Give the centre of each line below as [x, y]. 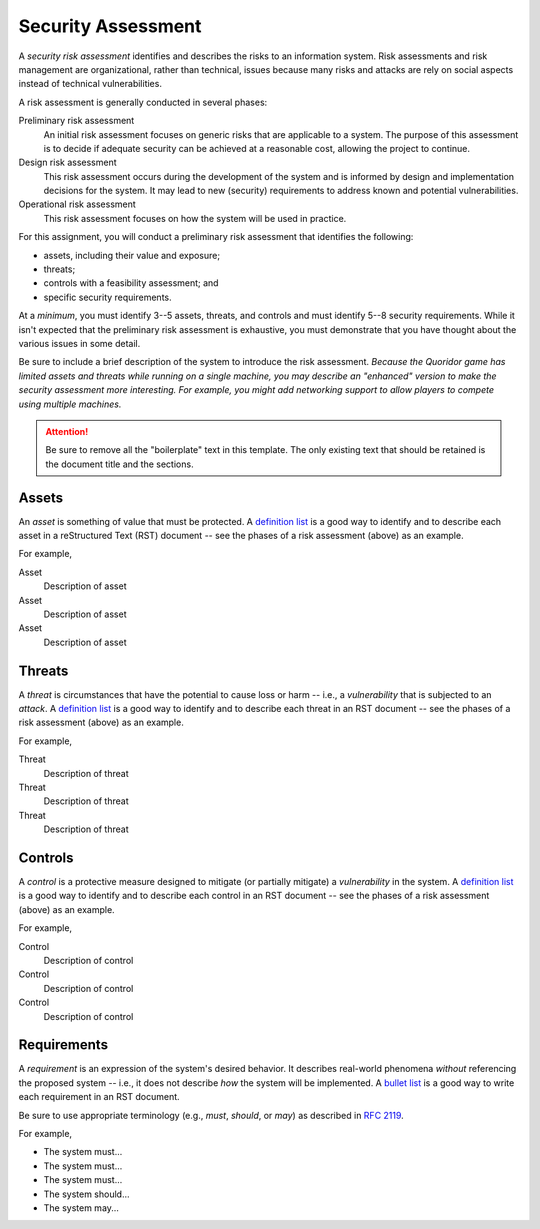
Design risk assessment [67, 162]
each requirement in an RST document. [99, 1097]
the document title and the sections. [119, 464]
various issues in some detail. [79, 343]
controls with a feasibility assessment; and [131, 283]
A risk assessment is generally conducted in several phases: [143, 102]
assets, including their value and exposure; [131, 255]
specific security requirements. [107, 297]
